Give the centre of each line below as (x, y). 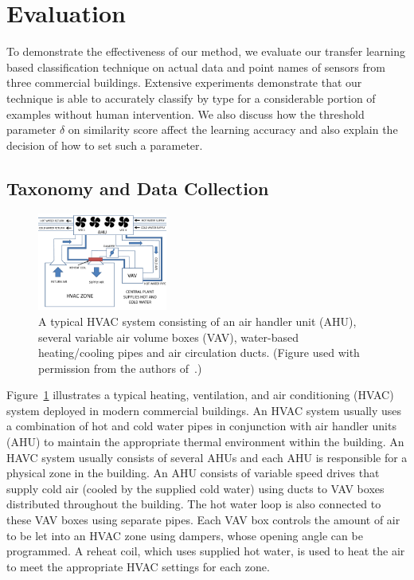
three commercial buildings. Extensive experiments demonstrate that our (184, 82)
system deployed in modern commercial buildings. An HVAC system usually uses (204, 410)
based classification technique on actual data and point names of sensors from (196, 67)
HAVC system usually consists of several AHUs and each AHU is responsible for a (207, 457)
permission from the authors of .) (120, 368)
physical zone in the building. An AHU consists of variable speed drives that (193, 473)
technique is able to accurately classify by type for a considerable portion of (191, 98)
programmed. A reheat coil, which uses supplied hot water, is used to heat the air (206, 551)
